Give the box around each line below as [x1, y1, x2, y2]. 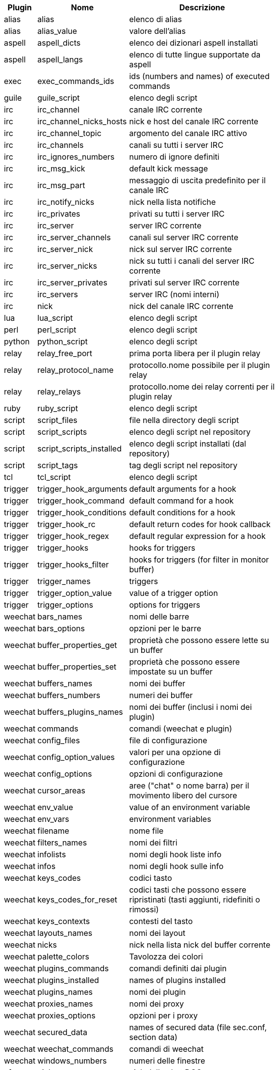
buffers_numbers [37, 690, 101, 700]
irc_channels [37, 140, 84, 150]
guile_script [37, 93, 80, 103]
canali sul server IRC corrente [129, 232, 239, 242]
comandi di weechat [129, 1044, 204, 1054]
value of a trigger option [129, 588, 218, 598]
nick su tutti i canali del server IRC [129, 256, 254, 266]
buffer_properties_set [37, 662, 117, 672]
